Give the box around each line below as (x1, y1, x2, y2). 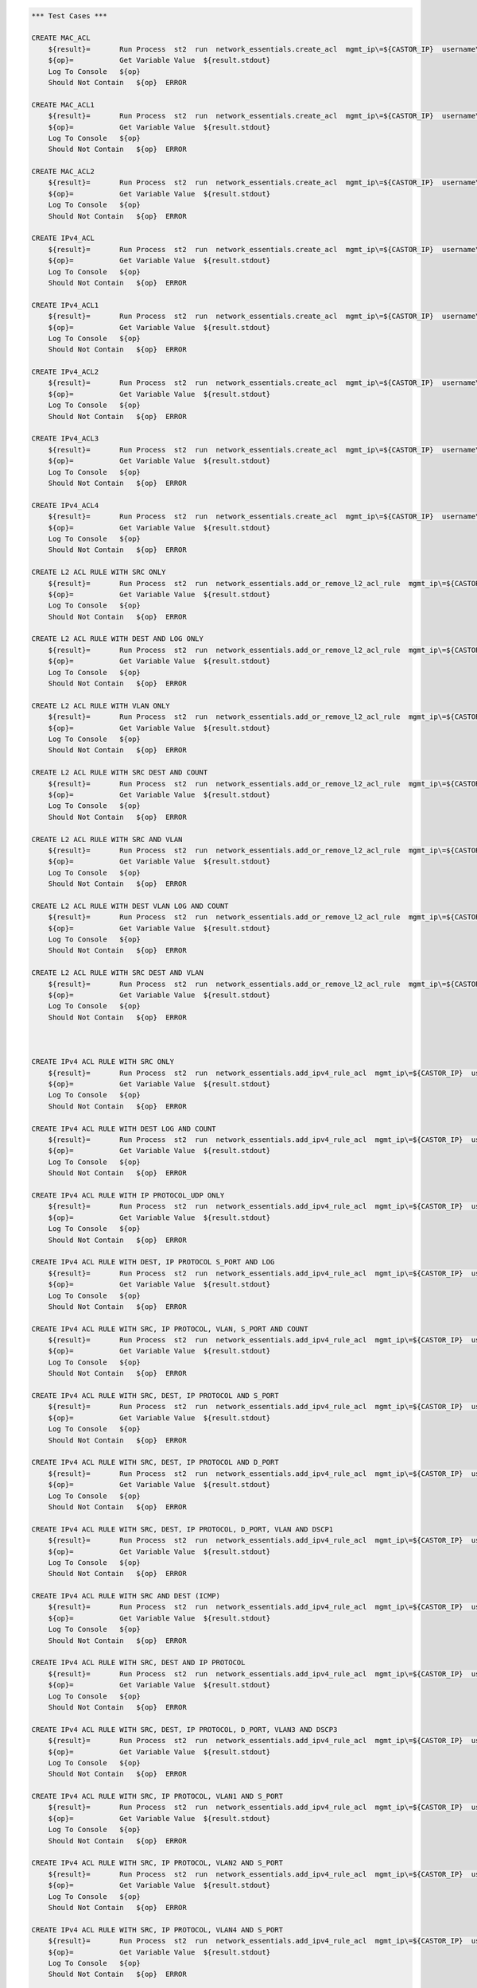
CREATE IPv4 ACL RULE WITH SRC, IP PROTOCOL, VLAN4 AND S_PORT (31, 1925, 284, 1934)
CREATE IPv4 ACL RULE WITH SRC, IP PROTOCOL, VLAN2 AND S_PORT (31, 1858, 284, 1868)
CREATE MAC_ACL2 (31, 167, 95, 177)
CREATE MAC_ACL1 (31, 100, 95, 109)
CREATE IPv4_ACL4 (31, 501, 99, 510)
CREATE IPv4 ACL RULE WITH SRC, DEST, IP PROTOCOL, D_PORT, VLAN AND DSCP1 (31, 1524, 334, 1534)
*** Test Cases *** (31, 11, 107, 20)
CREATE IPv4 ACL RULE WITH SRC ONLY (31, 1058, 175, 1066)
